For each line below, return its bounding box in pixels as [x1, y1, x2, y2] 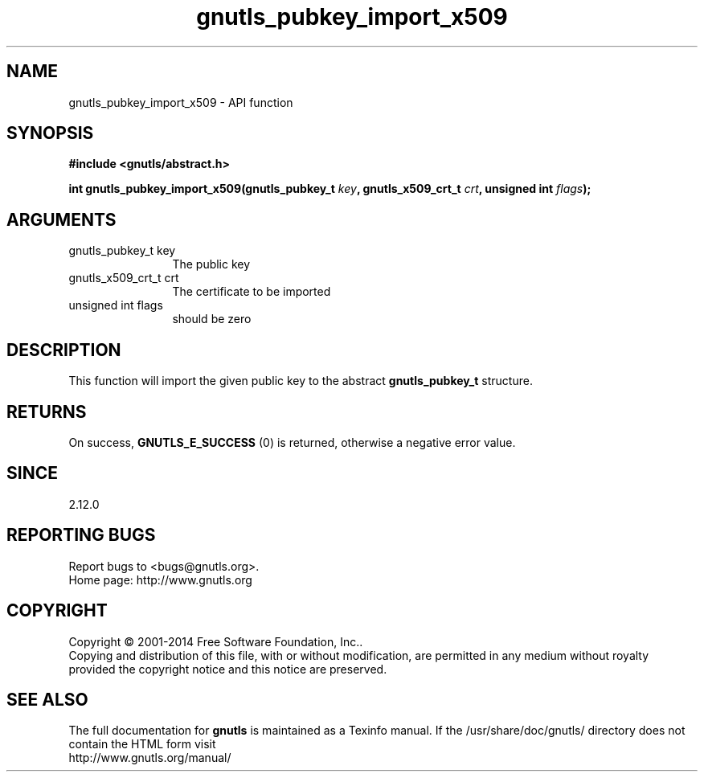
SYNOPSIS [6, 123, 94, 144]
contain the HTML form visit [68, 737, 216, 751]
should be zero [172, 312, 252, 326]
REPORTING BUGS [6, 525, 156, 546]
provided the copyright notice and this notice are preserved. [68, 661, 387, 676]
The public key [172, 257, 251, 272]
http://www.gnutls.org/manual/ [68, 751, 231, 765]
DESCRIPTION [6, 339, 121, 360]
